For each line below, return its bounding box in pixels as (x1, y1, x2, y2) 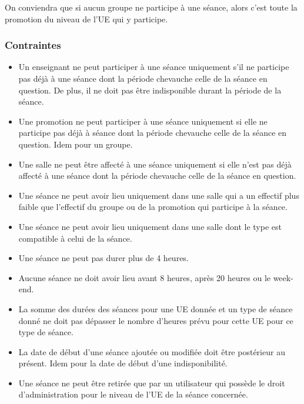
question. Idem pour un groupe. (18, 138, 133, 150)
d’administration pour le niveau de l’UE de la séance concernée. (18, 388, 248, 400)
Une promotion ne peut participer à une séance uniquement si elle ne (18, 115, 268, 127)
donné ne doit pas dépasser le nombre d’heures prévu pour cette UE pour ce (18, 314, 293, 326)
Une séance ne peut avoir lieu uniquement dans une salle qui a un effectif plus (18, 189, 299, 201)
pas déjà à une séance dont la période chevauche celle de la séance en (18, 72, 268, 84)
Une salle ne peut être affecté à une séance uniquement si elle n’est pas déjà (18, 158, 292, 170)
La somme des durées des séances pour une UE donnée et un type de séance (18, 302, 293, 315)
